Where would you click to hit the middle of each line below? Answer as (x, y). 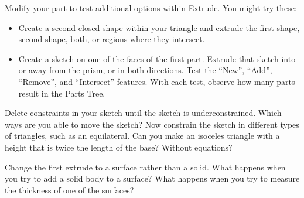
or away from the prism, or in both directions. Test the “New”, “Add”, (145, 70)
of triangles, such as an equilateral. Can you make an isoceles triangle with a (142, 136)
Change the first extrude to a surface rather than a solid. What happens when (145, 167)
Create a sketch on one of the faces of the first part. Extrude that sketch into (157, 58)
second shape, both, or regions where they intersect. (112, 39)
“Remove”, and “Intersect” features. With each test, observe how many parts (157, 81)
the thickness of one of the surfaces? (69, 190)
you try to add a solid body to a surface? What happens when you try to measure (152, 178)
